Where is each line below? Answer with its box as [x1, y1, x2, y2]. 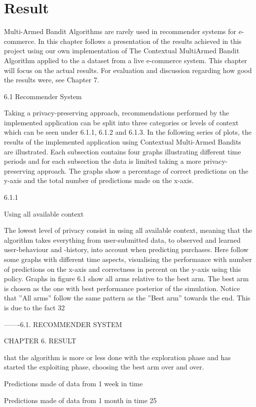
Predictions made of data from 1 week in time [4, 378, 143, 388]
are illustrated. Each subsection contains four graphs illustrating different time [4, 146, 241, 156]
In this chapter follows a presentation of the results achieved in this [38, 36, 242, 46]
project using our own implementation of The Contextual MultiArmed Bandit [4, 45, 240, 56]
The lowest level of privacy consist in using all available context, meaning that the [4, 225, 253, 235]
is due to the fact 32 [4, 302, 65, 312]
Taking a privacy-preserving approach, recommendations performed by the [4, 108, 229, 118]
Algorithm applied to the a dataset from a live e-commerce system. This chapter [4, 55, 247, 65]
